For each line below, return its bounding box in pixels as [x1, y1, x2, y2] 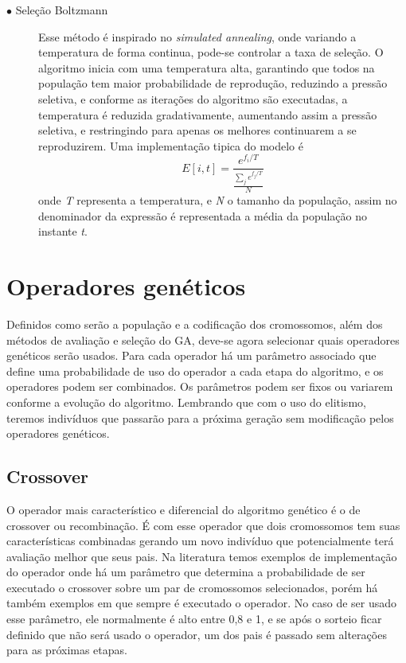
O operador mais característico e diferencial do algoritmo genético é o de [6, 501, 361, 517]
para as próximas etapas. [6, 642, 127, 658]
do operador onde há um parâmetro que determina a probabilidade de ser [6, 564, 365, 580]
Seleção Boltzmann [15, 2, 108, 18]
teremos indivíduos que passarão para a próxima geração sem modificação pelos [6, 409, 394, 426]
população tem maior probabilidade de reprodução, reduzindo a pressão [38, 75, 388, 92]
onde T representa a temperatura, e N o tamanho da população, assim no [38, 192, 397, 209]
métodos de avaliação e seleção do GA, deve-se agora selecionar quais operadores [6, 331, 400, 348]
